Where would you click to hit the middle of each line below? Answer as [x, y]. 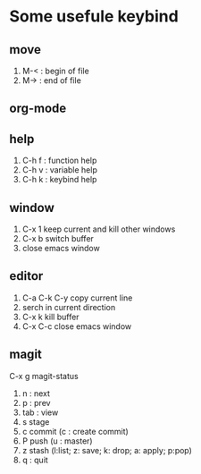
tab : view [40, 412]
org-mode [38, 109]
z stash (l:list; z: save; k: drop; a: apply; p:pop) [107, 450]
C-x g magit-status [44, 376]
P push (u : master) [57, 441]
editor [26, 276]
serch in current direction [69, 307]
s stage [36, 421]
